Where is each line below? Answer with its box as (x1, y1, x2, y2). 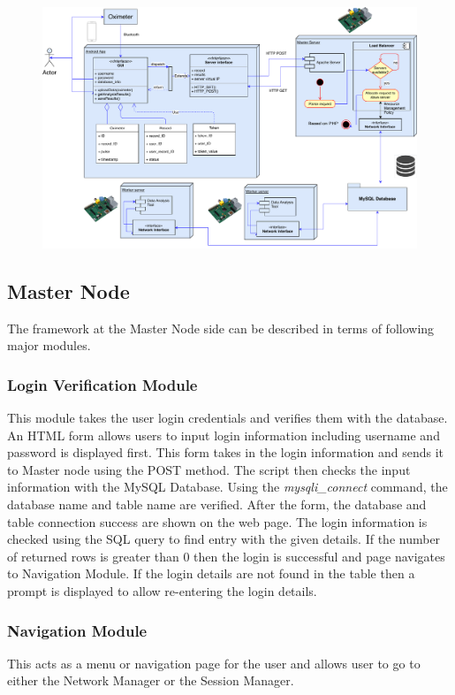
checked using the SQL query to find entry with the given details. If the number (7, 530, 441, 548)
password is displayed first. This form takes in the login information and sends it (7, 443, 444, 462)
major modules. (7, 336, 91, 355)
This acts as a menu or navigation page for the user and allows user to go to (7, 653, 421, 672)
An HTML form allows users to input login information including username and (7, 425, 440, 444)
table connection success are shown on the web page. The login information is (7, 512, 428, 531)
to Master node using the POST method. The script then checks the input (7, 460, 411, 478)
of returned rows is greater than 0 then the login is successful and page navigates (7, 546, 445, 565)
